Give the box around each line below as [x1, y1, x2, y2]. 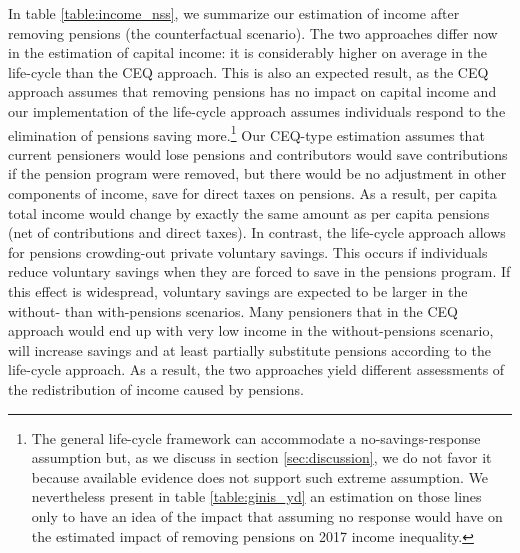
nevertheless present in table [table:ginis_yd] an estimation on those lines [31, 486, 482, 507]
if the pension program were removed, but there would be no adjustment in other [8, 163, 507, 184]
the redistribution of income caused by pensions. [8, 378, 304, 399]
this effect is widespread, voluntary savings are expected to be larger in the [8, 280, 468, 301]
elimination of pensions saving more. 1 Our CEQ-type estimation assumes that [8, 121, 485, 145]
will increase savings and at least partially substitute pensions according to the [8, 339, 491, 360]
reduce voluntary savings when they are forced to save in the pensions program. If [8, 261, 511, 282]
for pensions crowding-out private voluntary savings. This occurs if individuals [8, 241, 488, 262]
